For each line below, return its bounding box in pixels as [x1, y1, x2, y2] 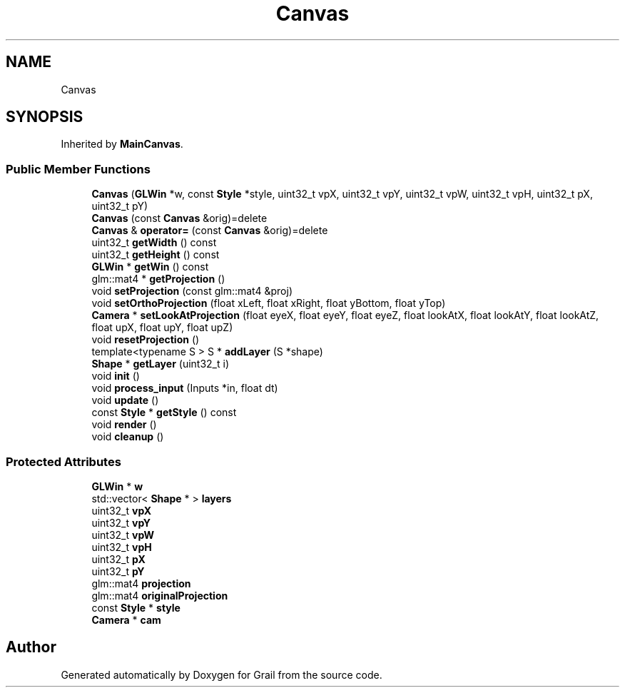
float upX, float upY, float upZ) [91, 321, 233, 334]
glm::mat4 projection [91, 577, 191, 590]
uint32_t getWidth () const [91, 236, 217, 249]
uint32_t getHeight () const [91, 248, 220, 261]
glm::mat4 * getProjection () [91, 273, 225, 285]
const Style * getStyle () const [91, 406, 237, 419]
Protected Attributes [6, 454, 121, 469]
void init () [91, 370, 140, 383]
